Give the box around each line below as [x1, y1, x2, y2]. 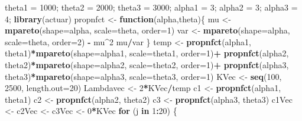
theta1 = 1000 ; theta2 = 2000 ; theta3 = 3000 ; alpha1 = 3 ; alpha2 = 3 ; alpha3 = [5, 1, 298, 13]
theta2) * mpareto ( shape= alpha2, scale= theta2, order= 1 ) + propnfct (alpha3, [5, 58, 289, 70]
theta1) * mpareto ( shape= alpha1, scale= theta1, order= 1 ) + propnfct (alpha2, [5, 47, 289, 59]
